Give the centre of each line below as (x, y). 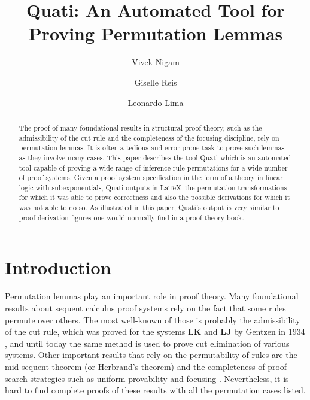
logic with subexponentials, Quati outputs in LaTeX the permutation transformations (153, 187)
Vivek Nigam (156, 62)
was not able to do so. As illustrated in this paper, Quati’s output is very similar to (149, 207)
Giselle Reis (156, 82)
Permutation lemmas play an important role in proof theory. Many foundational (152, 296)
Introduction (58, 267)
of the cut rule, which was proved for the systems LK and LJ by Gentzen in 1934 (155, 331)
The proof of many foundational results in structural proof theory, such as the (140, 127)
